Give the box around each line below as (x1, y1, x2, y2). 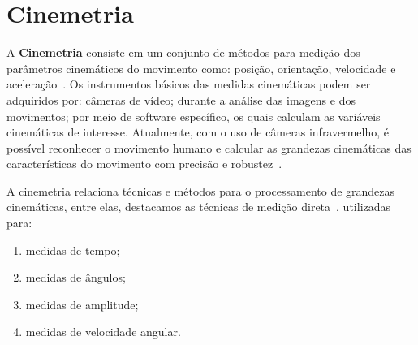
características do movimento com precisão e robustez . (6, 155, 282, 172)
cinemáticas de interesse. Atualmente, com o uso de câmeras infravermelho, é (6, 123, 390, 140)
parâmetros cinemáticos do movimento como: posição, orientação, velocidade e (6, 59, 396, 76)
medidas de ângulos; (25, 269, 126, 286)
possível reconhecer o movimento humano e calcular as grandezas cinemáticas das (6, 139, 412, 156)
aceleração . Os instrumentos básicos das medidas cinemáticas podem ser (6, 75, 371, 93)
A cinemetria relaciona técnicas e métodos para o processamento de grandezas (6, 182, 395, 199)
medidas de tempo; (25, 241, 120, 258)
